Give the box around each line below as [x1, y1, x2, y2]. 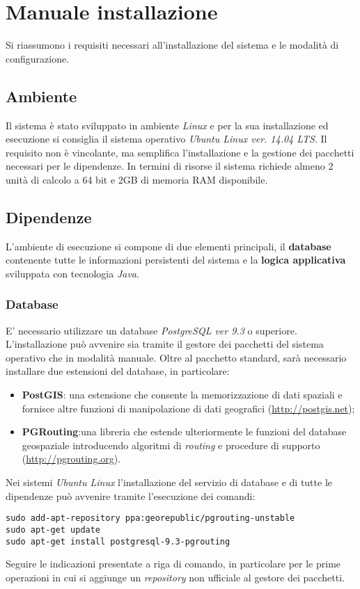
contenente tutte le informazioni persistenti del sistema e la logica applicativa [6, 252, 346, 267]
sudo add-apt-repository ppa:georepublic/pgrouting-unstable [6, 513, 295, 524]
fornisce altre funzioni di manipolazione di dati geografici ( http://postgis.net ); [22, 401, 355, 415]
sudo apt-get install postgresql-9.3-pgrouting [6, 536, 230, 547]
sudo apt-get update [6, 524, 101, 535]
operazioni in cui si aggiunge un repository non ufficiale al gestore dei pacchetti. [6, 570, 345, 584]
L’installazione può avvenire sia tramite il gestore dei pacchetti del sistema [6, 337, 324, 351]
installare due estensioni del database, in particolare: [6, 364, 230, 378]
